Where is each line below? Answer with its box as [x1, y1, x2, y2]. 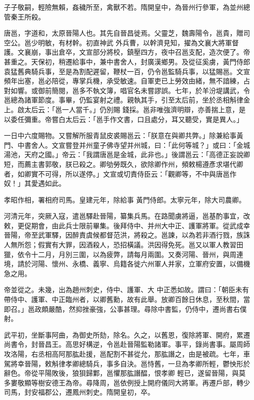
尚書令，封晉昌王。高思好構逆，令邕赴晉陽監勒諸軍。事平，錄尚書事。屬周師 [4, 339, 250, 349]
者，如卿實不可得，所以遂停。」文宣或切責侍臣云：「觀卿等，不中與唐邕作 [4, 168, 236, 179]
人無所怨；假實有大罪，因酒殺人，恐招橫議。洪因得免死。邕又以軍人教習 [4, 240, 236, 250]
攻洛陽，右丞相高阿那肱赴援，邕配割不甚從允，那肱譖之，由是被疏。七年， [4, 349, 243, 359]
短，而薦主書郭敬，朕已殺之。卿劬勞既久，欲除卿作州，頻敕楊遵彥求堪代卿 [4, 159, 243, 169]
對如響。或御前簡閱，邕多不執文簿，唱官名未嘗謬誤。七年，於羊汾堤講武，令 [4, 85, 250, 95]
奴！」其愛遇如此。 [4, 178, 65, 188]
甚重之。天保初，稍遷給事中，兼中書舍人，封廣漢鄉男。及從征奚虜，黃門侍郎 [4, 56, 250, 66]
